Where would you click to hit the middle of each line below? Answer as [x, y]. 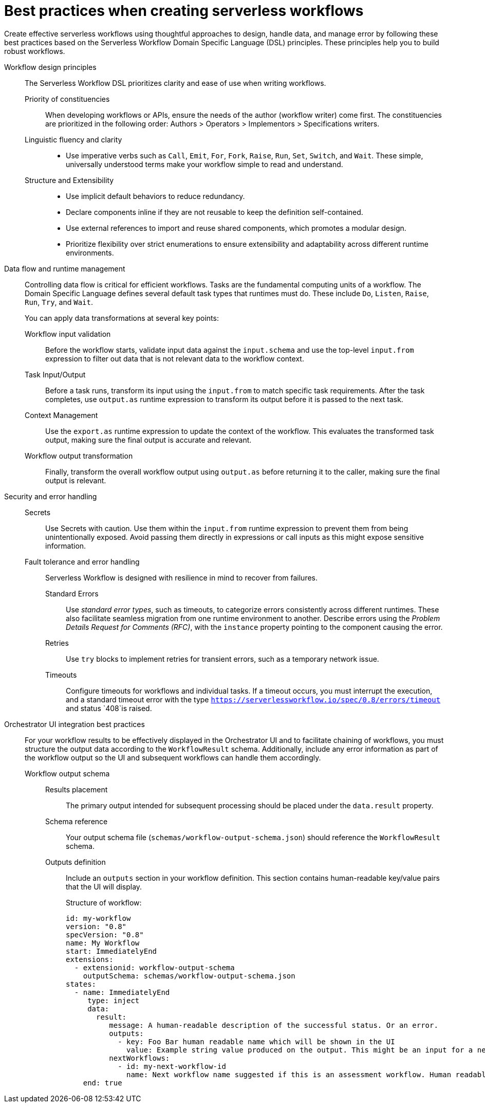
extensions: [90, 959]
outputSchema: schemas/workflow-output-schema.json [189, 976]
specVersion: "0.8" [105, 934]
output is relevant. [76, 480]
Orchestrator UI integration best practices [74, 724]
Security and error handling [51, 496]
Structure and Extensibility [69, 180]
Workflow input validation [68, 334]
